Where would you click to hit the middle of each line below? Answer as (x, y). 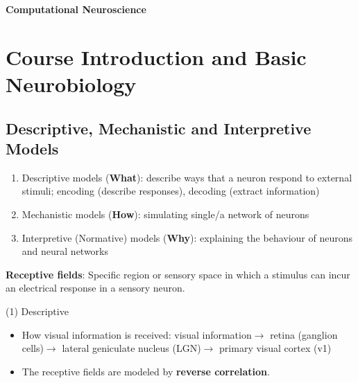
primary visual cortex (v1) (275, 348)
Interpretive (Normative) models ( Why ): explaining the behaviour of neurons (187, 237)
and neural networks (65, 251)
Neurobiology (71, 83)
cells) (33, 348)
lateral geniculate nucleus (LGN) (131, 348)
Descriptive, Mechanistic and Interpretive (159, 128)
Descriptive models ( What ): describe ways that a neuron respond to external (187, 177)
